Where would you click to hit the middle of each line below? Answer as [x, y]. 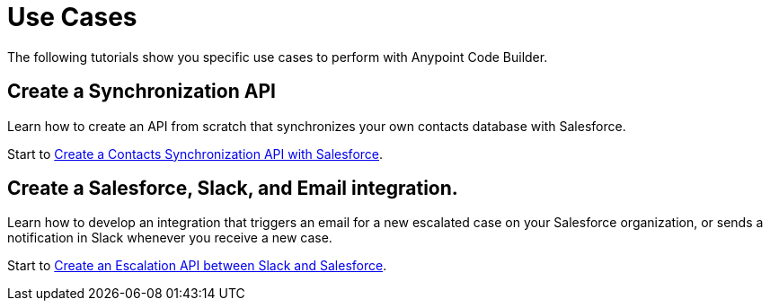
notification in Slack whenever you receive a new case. [170, 238]
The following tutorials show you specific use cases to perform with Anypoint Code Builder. [278, 57]
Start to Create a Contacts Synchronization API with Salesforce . [195, 154]
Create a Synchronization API [142, 92]
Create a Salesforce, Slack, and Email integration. [233, 189]
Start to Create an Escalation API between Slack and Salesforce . [197, 266]
